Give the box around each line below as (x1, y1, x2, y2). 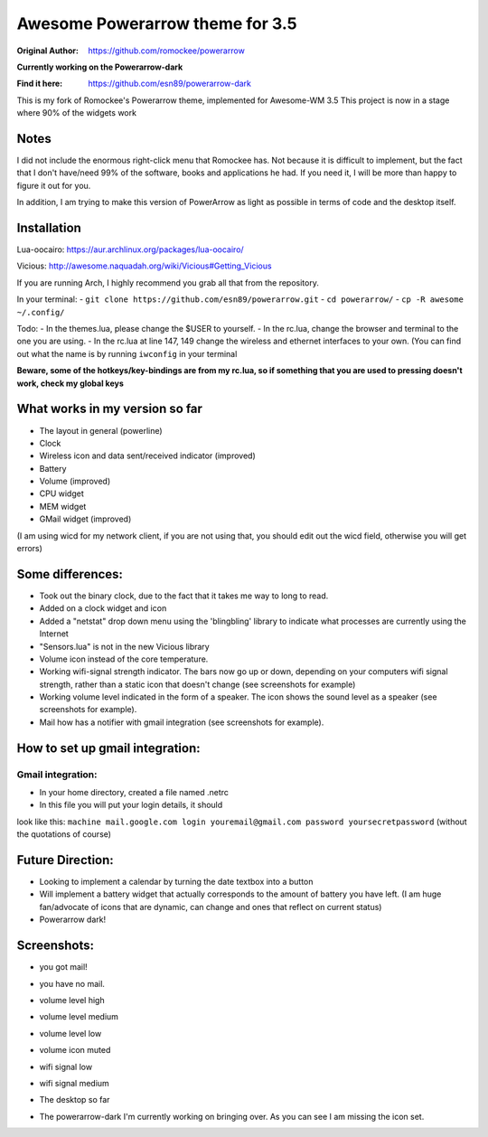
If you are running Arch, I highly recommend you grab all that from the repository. (16, 277, 320, 288)
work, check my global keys (16, 378, 124, 389)
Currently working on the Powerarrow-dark (16, 61, 183, 72)
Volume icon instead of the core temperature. (39, 653, 209, 664)
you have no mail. (39, 978, 106, 989)
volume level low (39, 1028, 102, 1038)
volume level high (39, 994, 105, 1005)
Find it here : (16, 78, 63, 89)
